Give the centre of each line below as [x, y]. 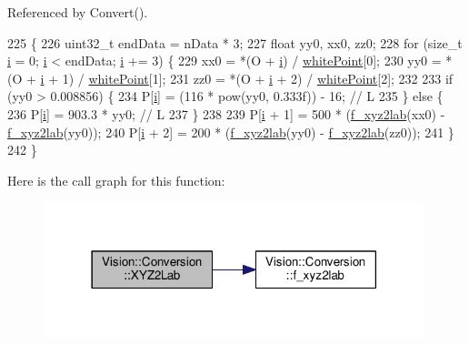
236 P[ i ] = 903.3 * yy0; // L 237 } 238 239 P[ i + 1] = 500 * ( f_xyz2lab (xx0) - [226, 113]
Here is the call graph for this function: [116, 180]
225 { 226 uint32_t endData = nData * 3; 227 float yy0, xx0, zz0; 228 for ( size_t [235, 42]
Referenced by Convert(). [78, 12]
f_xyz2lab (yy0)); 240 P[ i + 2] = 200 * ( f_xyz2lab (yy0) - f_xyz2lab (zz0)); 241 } [231, 132]
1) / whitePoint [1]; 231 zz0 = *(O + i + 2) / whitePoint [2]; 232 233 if [258, 78]
